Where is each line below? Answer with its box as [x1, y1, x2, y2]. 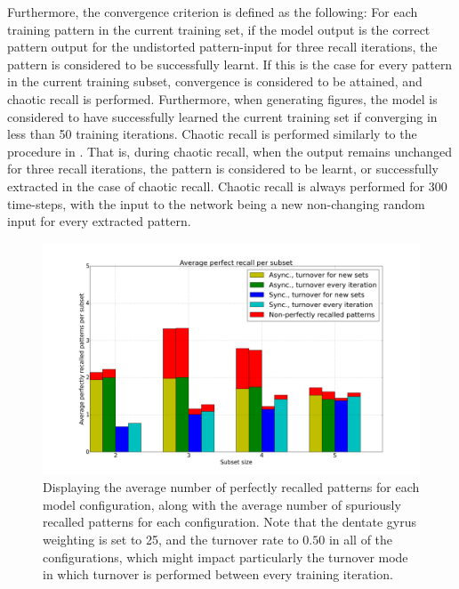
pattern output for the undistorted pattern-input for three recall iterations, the [7, 37, 438, 56]
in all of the [328, 529, 393, 548]
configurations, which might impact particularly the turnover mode [43, 547, 408, 566]
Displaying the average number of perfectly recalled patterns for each [43, 478, 420, 496]
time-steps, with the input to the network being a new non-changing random [7, 194, 425, 213]
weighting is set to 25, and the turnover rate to [43, 529, 299, 548]
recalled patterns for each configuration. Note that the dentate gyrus [43, 512, 416, 531]
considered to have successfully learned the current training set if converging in [7, 107, 438, 125]
